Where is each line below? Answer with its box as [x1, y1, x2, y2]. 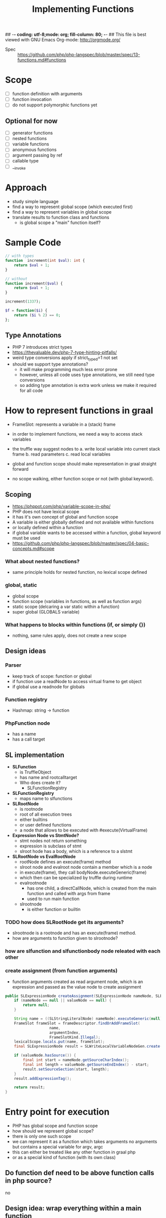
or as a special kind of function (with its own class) [12, 1154, 116, 1160]
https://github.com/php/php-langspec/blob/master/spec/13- [17, 52, 140, 58]
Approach [5, 182, 47, 193]
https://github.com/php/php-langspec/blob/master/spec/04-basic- [12, 540, 149, 546]
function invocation [12, 96, 52, 102]
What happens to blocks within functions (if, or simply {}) [5, 621, 146, 628]
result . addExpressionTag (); [14, 1076, 72, 1081]
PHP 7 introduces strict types [12, 344, 73, 350]
